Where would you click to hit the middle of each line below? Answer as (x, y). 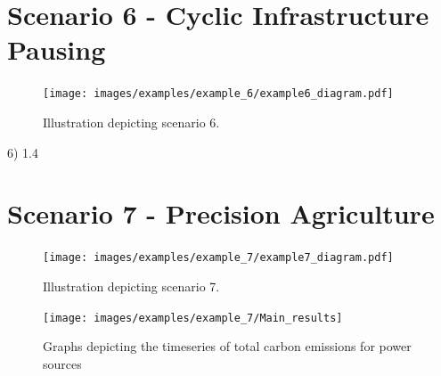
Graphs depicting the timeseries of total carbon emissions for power (227, 346)
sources (62, 363)
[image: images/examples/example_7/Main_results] (193, 318)
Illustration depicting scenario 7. (131, 286)
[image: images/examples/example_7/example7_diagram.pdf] (218, 258)
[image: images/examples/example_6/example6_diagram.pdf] (218, 94)
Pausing (57, 49)
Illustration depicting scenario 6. (131, 122)
